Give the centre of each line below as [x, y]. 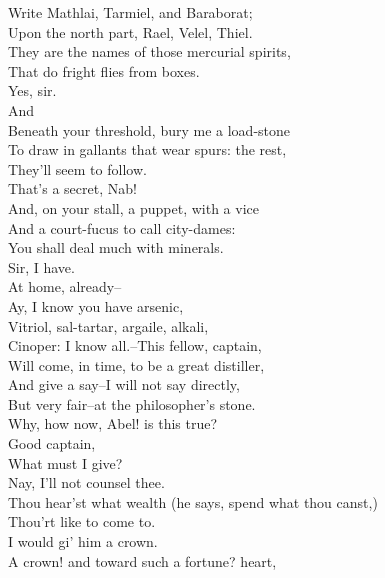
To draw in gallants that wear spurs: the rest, [147, 149]
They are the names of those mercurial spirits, [149, 51]
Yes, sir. [32, 90]
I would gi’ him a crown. [83, 541]
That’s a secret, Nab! [72, 188]
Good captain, [52, 443]
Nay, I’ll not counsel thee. [86, 482]
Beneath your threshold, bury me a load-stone [149, 129]
